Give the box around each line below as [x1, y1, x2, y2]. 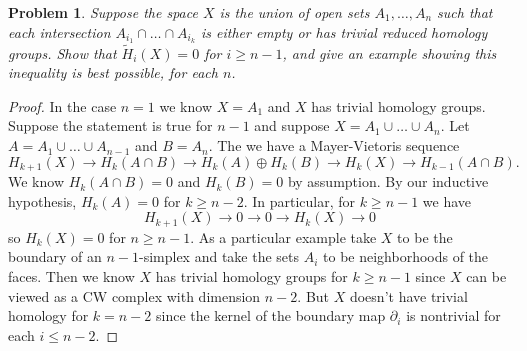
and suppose [254, 115, 330, 136]
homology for [8, 305, 89, 326]
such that [437, 2, 493, 22]
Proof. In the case [8, 95, 117, 116]
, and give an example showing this [282, 42, 497, 63]
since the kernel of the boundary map [155, 305, 386, 326]
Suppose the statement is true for [8, 115, 213, 136]
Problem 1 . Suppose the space [8, 2, 198, 22]
